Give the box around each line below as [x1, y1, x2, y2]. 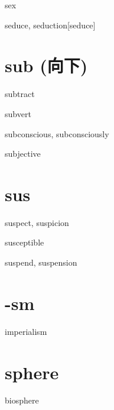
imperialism [5, 325, 47, 337]
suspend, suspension [5, 256, 77, 268]
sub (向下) [5, 53, 88, 78]
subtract [5, 88, 35, 100]
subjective [5, 147, 41, 160]
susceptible [5, 236, 44, 248]
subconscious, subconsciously [5, 127, 109, 140]
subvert [5, 107, 31, 120]
